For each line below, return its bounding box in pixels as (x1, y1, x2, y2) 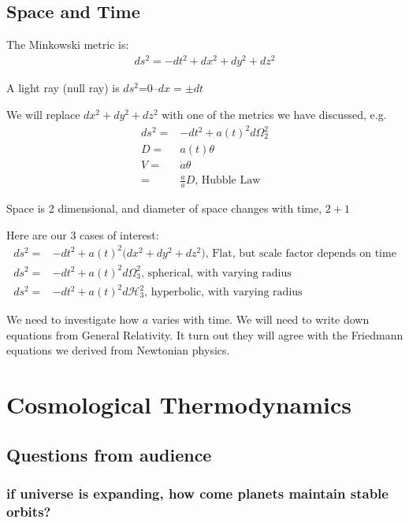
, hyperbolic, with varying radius (144, 287, 303, 299)
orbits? (6, 501, 51, 521)
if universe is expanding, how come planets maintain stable (6, 483, 389, 503)
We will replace (6, 106, 80, 122)
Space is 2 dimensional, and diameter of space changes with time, (6, 200, 322, 217)
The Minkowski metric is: (6, 36, 129, 53)
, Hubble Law (195, 175, 261, 187)
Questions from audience (6, 442, 212, 466)
